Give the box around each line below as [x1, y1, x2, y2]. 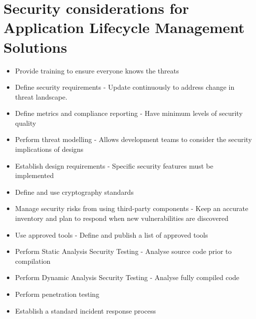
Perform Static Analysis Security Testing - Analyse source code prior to [15, 246, 232, 256]
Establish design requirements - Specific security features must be [15, 160, 214, 171]
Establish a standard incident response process [15, 305, 156, 316]
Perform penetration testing [15, 289, 100, 299]
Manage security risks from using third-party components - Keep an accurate [15, 203, 249, 213]
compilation [15, 255, 51, 266]
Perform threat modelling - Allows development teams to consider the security [15, 134, 252, 144]
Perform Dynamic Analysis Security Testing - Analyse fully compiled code [15, 272, 240, 283]
